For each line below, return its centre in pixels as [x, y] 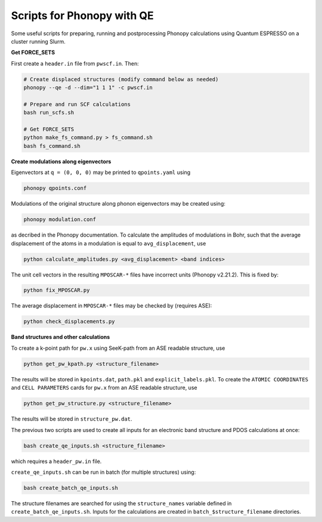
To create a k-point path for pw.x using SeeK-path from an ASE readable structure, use [118, 348]
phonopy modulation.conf [60, 220]
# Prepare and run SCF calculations [77, 104]
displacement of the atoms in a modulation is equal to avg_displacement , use [109, 243]
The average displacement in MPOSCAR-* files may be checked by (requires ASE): [112, 306]
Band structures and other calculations [61, 337]
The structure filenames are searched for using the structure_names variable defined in [121, 503]
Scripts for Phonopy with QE [83, 15]
